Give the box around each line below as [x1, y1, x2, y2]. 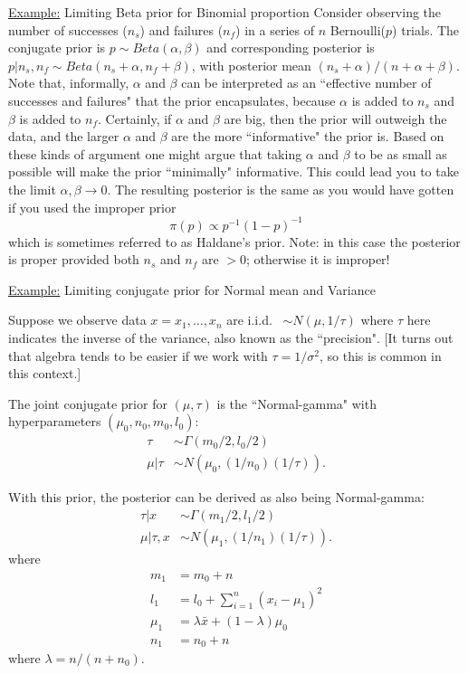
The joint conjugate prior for [8, 394, 167, 413]
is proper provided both [8, 250, 139, 269]
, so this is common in [320, 346, 442, 365]
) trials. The [392, 20, 460, 39]
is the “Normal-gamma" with [216, 394, 377, 413]
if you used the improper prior [8, 197, 177, 216]
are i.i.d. [226, 310, 272, 329]
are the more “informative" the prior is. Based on [171, 127, 444, 146]
